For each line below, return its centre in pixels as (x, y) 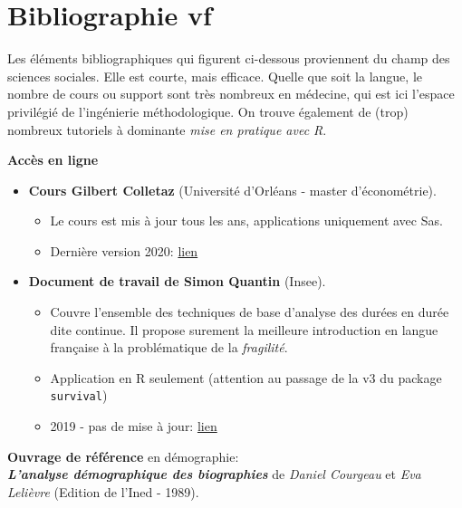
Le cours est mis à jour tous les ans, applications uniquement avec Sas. (246, 220)
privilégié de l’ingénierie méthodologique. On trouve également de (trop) (208, 111)
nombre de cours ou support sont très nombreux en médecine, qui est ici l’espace (231, 94)
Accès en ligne (53, 160)
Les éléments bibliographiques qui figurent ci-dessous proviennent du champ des (229, 58)
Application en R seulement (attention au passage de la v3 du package (246, 377)
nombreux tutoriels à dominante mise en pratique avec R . (167, 129)
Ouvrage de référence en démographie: (123, 456)
